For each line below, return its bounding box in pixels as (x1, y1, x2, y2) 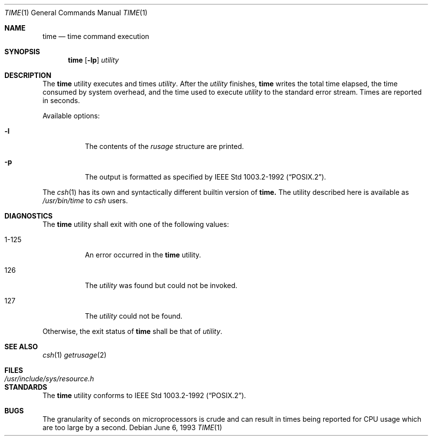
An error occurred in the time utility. (85, 251, 201, 259)
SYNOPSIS (4, 47, 40, 56)
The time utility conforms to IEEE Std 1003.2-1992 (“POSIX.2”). (42, 391, 246, 400)
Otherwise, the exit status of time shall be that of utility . (42, 327, 223, 335)
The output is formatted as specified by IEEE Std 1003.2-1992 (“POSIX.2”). (85, 173, 326, 181)
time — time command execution (42, 32, 149, 40)
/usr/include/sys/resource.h (4, 374, 94, 383)
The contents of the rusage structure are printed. (85, 142, 244, 150)
